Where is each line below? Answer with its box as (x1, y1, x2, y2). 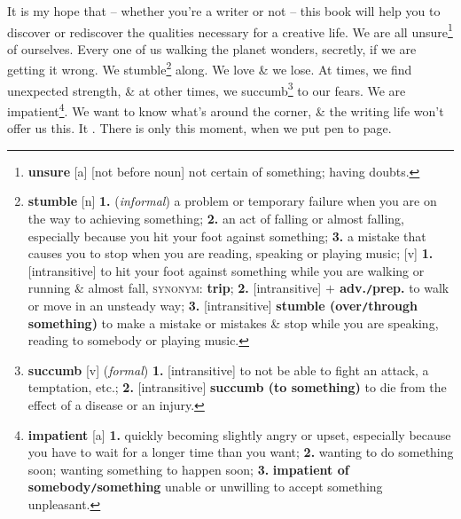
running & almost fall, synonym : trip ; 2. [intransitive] (27, 279, 322, 297)
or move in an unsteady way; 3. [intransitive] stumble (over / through (27, 296, 418, 314)
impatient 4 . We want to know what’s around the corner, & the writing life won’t (7, 98, 444, 120)
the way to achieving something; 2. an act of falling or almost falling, (27, 208, 404, 227)
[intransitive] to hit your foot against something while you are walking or (27, 261, 425, 279)
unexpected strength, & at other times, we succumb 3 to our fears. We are (7, 78, 406, 99)
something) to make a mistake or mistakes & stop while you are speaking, (27, 313, 439, 332)
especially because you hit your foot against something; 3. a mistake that (27, 226, 426, 245)
